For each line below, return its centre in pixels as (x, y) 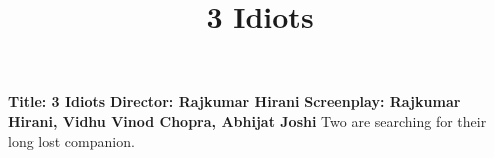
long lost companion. (71, 140)
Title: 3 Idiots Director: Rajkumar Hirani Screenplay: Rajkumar (234, 101)
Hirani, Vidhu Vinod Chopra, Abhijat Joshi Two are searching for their (247, 120)
